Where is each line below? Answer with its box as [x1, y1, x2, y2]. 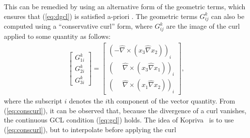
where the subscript [4, 96, 63, 106]
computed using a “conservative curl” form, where [4, 21, 152, 31]
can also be [211, 11, 245, 21]
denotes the [69, 96, 103, 106]
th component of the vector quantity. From [107, 96, 235, 106]
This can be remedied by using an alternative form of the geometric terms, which [4, 1, 246, 11]
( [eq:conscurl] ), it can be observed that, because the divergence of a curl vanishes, [4, 105, 247, 115]
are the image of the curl [166, 21, 240, 31]
